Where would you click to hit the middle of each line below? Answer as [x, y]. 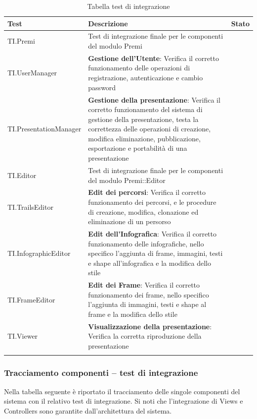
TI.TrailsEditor [30, 207]
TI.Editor [22, 175]
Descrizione [108, 23]
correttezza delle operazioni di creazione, [150, 129]
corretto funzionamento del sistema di [145, 109]
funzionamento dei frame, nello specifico [149, 294]
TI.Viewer [23, 336]
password [102, 87]
